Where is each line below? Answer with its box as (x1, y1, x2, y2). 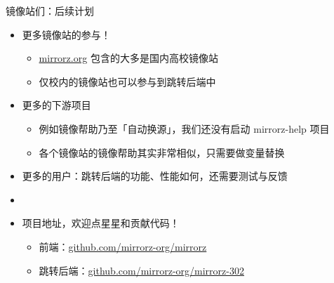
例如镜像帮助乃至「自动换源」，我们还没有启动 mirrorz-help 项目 (39, 121, 330, 136)
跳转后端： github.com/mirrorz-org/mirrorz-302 (39, 263, 244, 277)
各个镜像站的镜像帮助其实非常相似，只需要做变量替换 (39, 145, 285, 159)
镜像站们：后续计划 (6, 4, 94, 18)
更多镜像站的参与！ (22, 27, 111, 41)
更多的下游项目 (22, 98, 91, 112)
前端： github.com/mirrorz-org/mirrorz (39, 239, 207, 254)
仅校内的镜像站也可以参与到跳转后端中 (39, 74, 216, 88)
